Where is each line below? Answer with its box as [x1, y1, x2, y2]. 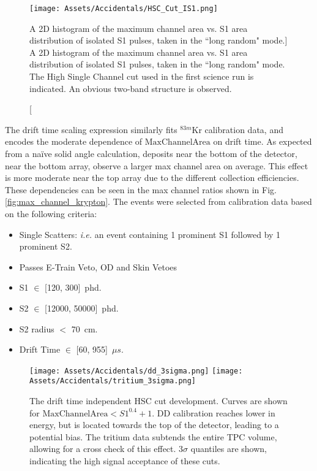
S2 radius [19, 322, 54, 335]
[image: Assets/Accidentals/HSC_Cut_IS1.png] [29, 4, 218, 13]
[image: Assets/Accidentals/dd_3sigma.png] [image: [29, 366, 243, 375]
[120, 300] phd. [45, 281, 102, 294]
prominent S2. [19, 240, 72, 253]
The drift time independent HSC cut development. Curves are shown [29, 394, 288, 407]
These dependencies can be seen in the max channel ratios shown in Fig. [5, 183, 277, 196]
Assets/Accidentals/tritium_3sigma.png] [29, 377, 196, 386]
